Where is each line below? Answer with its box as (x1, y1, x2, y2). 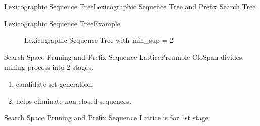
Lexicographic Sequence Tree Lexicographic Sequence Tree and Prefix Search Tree (4, 1, 256, 11)
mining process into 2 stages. (4, 61, 94, 72)
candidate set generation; (16, 78, 94, 89)
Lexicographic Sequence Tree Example (4, 18, 120, 28)
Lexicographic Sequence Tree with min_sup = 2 (24, 35, 174, 45)
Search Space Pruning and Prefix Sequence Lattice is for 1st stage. (4, 112, 210, 123)
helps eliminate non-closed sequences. (16, 95, 132, 106)
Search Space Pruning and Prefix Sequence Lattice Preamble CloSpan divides (4, 51, 242, 62)
